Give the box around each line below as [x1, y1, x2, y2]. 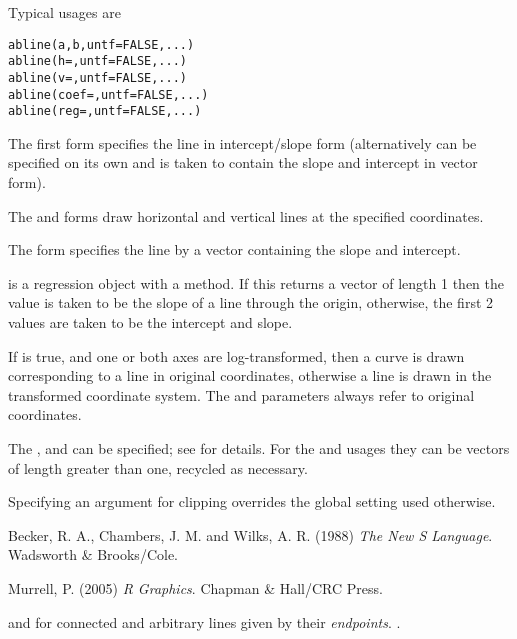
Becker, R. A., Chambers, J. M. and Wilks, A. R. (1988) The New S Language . [8, 524, 493, 545]
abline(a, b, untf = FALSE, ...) [8, 37, 195, 52]
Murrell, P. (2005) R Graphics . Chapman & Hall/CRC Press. [8, 577, 383, 598]
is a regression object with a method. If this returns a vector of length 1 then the [8, 272, 505, 293]
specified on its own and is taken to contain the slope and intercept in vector [8, 152, 478, 173]
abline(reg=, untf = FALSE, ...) [8, 104, 202, 119]
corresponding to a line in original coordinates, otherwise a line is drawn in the [8, 365, 492, 386]
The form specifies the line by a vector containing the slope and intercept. [8, 239, 461, 260]
